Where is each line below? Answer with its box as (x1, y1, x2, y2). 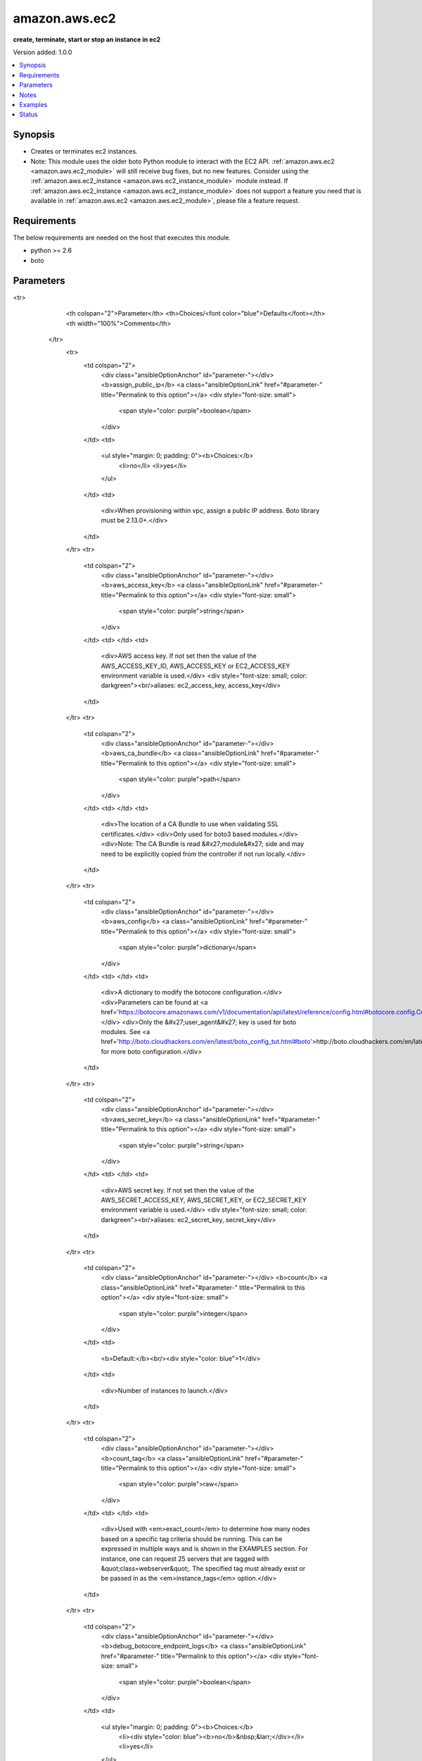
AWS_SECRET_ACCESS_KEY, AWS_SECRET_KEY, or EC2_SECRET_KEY (101, 1196, 307, 1205)
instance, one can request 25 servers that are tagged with (101, 1554, 269, 1563)
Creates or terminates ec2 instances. (30, 147, 138, 156)
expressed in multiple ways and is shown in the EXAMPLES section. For (101, 1545, 309, 1553)
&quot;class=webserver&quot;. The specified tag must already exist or (101, 1564, 306, 1573)
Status (19, 110, 38, 119)
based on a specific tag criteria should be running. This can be (101, 1534, 283, 1543)
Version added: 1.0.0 (13, 48, 72, 56)
